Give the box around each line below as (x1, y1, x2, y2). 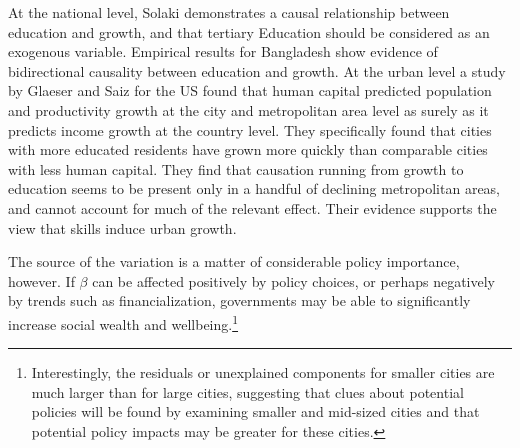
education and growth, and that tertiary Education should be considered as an (8, 21, 490, 42)
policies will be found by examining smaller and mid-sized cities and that (31, 401, 480, 422)
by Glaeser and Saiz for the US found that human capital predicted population (8, 80, 492, 101)
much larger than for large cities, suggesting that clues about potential (31, 381, 464, 402)
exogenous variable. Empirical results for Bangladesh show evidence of (8, 41, 438, 62)
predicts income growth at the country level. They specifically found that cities (8, 119, 492, 140)
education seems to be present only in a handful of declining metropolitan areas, (8, 178, 500, 199)
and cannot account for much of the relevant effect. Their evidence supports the (8, 197, 497, 218)
